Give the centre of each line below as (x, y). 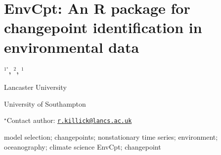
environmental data (72, 47)
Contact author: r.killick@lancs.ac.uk (69, 120)
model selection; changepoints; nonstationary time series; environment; (111, 136)
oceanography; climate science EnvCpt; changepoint (83, 146)
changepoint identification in (103, 27)
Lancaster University (35, 87)
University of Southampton (45, 103)
